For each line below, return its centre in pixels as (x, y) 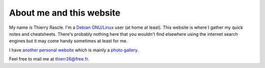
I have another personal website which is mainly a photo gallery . (74, 50)
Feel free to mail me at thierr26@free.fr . (49, 59)
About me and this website (65, 13)
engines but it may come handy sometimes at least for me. (68, 41)
